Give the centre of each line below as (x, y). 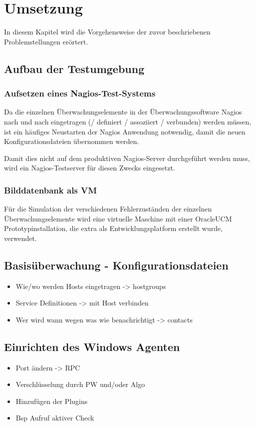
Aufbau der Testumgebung (74, 68)
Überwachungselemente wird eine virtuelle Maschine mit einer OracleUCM (118, 218)
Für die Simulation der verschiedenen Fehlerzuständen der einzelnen (108, 209)
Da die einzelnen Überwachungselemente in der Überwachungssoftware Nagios (123, 112)
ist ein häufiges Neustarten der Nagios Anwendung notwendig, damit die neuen (125, 131)
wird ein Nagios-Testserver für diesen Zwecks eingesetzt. (90, 168)
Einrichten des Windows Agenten (92, 346)
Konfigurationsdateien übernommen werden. (72, 141)
